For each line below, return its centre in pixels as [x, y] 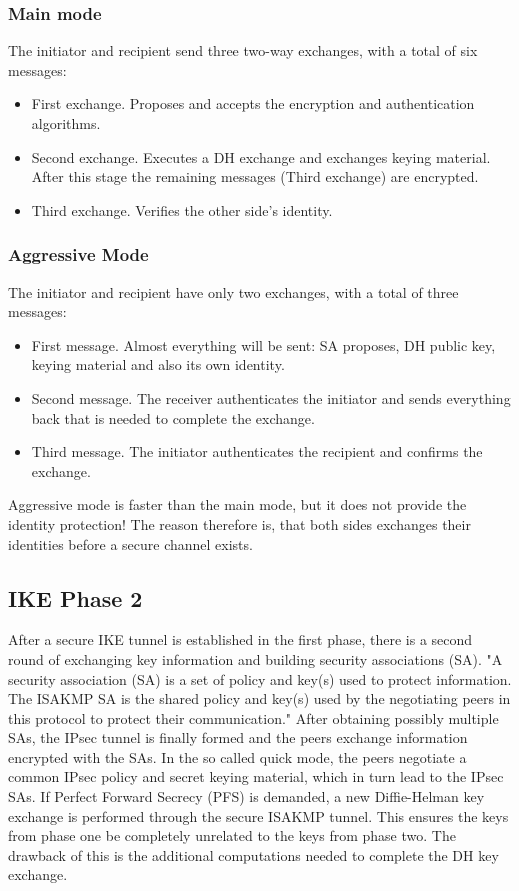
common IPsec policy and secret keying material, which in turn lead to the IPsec [256, 776]
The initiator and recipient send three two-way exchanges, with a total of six [243, 50]
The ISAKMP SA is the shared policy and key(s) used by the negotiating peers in [259, 698]
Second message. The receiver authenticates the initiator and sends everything [271, 397]
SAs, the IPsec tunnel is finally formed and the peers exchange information [238, 737]
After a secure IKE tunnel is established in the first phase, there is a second [240, 639]
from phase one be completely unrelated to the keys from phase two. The [232, 835]
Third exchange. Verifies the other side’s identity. [182, 209]
